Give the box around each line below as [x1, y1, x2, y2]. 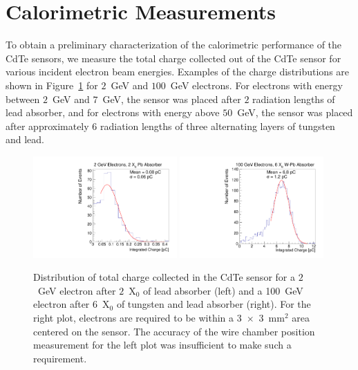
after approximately [6, 118, 89, 133]
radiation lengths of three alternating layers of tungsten [100, 118, 335, 133]
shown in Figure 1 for [6, 77, 98, 92]
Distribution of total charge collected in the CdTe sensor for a [33, 270, 295, 284]
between [6, 91, 40, 106]
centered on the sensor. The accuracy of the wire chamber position [33, 324, 315, 338]
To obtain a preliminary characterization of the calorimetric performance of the [6, 37, 342, 52]
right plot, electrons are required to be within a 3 [33, 311, 242, 325]
